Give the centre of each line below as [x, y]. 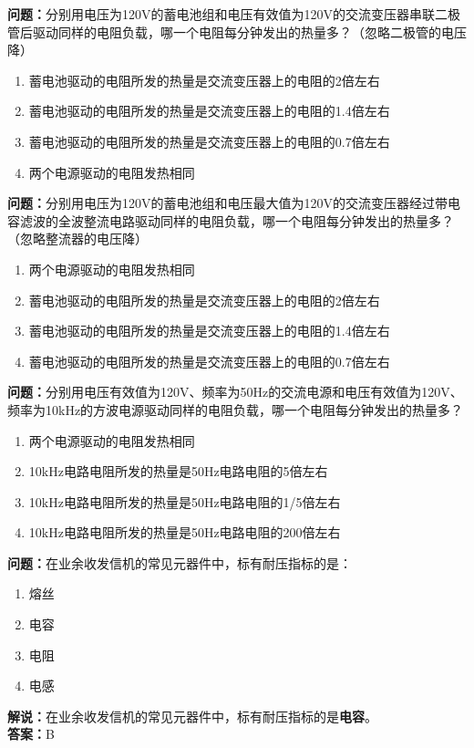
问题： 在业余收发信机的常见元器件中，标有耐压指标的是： [180, 562]
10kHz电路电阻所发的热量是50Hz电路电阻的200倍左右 [185, 532]
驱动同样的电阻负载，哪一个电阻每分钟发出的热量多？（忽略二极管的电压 [249, 31]
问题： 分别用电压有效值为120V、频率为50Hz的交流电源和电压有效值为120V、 [235, 392]
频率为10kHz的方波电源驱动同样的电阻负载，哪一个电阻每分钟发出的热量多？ [236, 409]
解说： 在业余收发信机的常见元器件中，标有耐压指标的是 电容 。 [192, 716]
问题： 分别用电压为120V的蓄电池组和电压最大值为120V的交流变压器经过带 [227, 203]
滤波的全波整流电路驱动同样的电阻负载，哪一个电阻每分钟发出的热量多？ [237, 220]
